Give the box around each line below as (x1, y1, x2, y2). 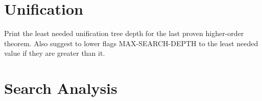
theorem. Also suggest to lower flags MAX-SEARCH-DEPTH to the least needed (4, 38, 258, 48)
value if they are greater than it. (4, 48, 105, 58)
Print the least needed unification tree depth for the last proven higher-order (4, 28, 244, 39)
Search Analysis (4, 78, 117, 98)
